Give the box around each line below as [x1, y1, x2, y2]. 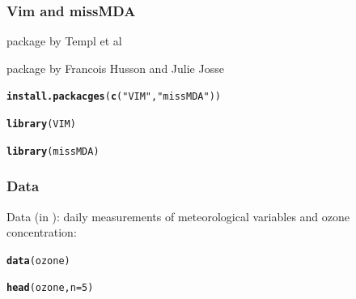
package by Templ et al [6, 32, 122, 49]
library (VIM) [6, 118, 76, 130]
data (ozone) [6, 254, 70, 267]
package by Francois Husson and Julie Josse [6, 59, 224, 76]
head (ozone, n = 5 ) [6, 282, 94, 294]
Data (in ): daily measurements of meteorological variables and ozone [6, 207, 350, 224]
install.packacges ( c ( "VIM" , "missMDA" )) [6, 91, 221, 103]
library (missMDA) [6, 145, 100, 157]
